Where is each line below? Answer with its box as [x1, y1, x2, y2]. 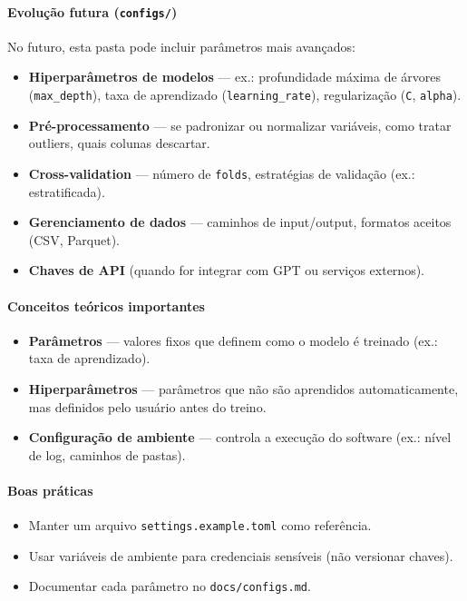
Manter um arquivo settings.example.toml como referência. [28, 516, 372, 535]
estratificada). [28, 182, 105, 201]
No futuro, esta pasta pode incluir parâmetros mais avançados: [7, 36, 355, 55]
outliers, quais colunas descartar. [28, 133, 210, 153]
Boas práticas [7, 480, 93, 499]
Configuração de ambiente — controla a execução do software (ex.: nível [28, 428, 452, 447]
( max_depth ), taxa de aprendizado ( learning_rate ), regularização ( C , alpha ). [28, 85, 462, 104]
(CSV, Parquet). [28, 230, 120, 249]
